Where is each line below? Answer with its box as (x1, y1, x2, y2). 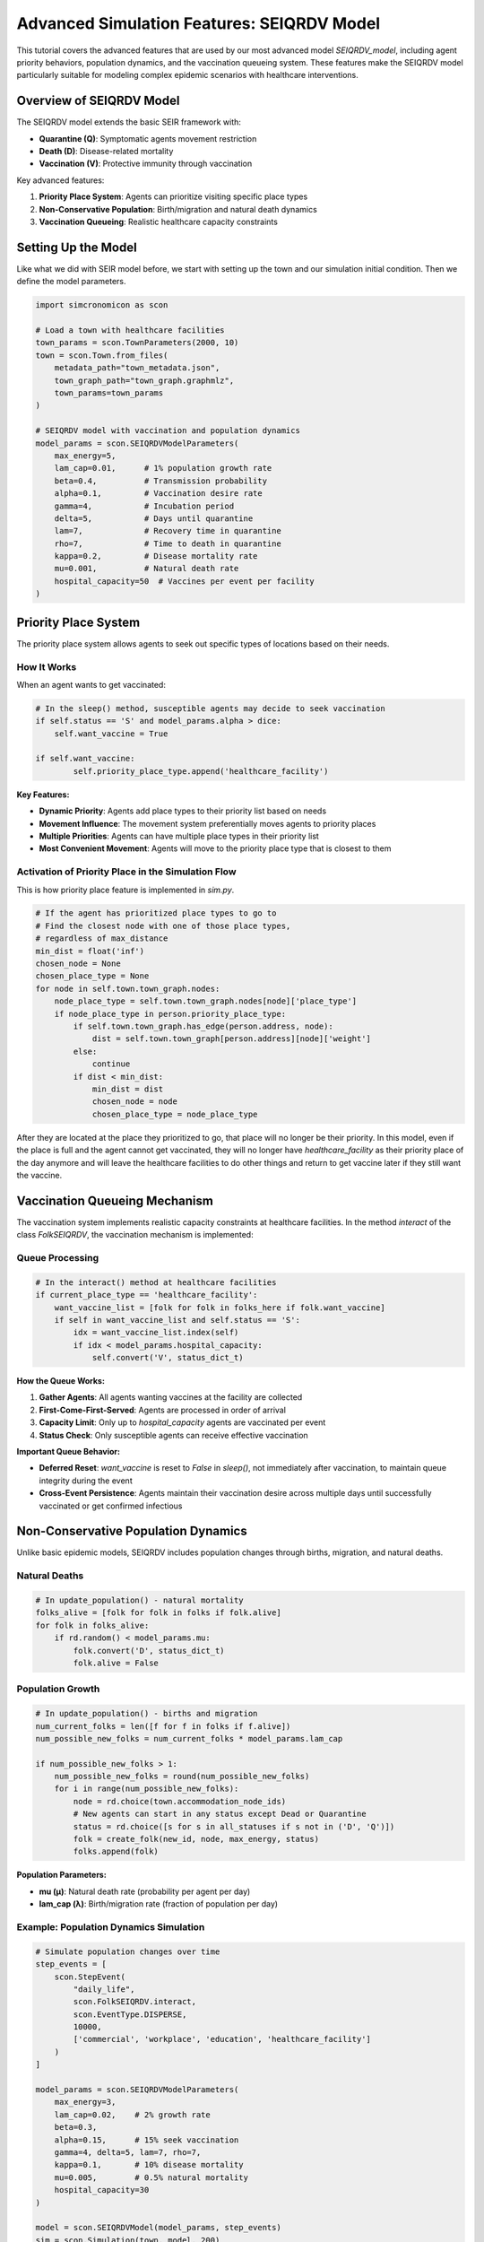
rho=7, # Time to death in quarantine (54, 538, 281, 549)
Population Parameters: (16, 1870, 107, 1881)
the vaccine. (16, 1169, 63, 1180)
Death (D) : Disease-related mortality (39, 146, 174, 157)
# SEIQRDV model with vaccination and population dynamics (35, 426, 300, 436)
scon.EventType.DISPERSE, (73, 2009, 187, 2020)
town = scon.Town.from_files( (35, 350, 169, 361)
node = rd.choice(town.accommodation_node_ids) (73, 1796, 287, 1806)
